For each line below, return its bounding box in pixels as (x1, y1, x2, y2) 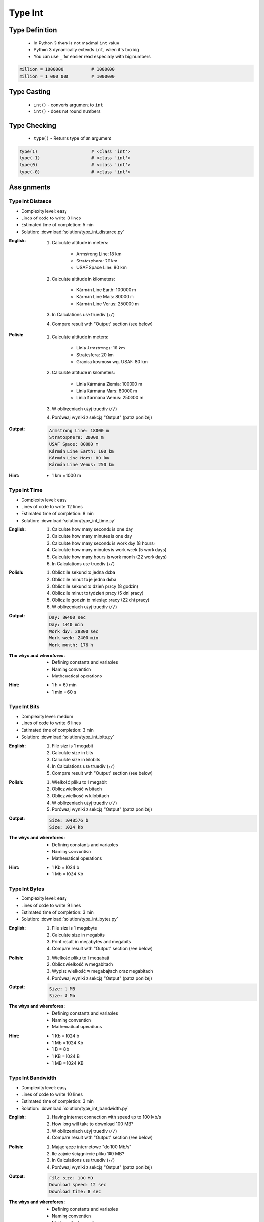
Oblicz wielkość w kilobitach (52, 793, 110, 799)
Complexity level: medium (21, 713, 73, 719)
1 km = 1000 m (52, 472, 82, 479)
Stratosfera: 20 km (76, 352, 114, 358)
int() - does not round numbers (33, 109, 101, 114)
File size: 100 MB (49, 1175, 93, 1180)
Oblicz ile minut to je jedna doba (52, 576, 117, 582)
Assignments (9, 183, 51, 192)
